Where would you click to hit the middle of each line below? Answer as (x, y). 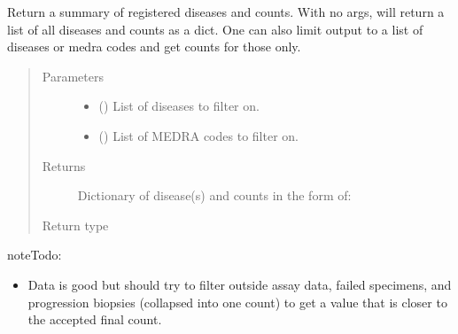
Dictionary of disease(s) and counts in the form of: (214, 195)
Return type (75, 225)
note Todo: (35, 255)
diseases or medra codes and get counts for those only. (154, 47)
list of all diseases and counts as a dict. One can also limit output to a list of (215, 29)
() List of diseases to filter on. (179, 106)
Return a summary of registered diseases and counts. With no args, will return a (226, 12)
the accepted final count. (95, 319)
